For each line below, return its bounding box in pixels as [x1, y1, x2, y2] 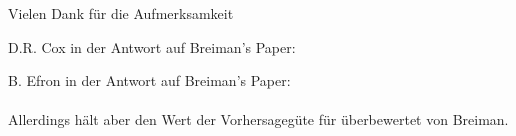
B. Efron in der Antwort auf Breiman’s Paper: [8, 70, 291, 91]
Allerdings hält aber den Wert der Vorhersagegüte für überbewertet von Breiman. [8, 109, 509, 130]
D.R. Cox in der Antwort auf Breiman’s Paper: [8, 36, 296, 57]
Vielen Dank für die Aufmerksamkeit [8, 3, 234, 23]
